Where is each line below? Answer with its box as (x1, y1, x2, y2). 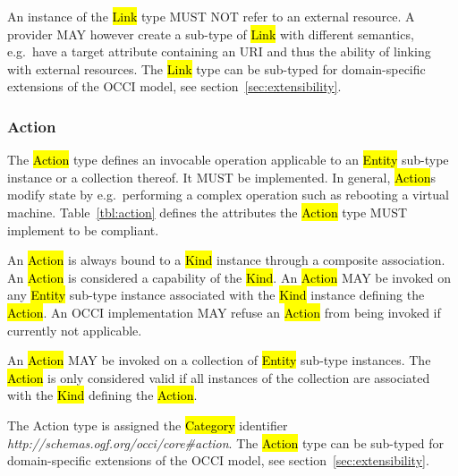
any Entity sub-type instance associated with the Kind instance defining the (7, 285, 425, 304)
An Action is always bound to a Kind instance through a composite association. (7, 251, 445, 269)
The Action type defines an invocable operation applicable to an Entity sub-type (7, 150, 449, 169)
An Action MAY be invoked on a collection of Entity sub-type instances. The (7, 351, 431, 370)
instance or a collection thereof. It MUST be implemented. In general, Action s (7, 167, 436, 186)
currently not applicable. (7, 320, 142, 339)
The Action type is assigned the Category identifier (7, 415, 288, 434)
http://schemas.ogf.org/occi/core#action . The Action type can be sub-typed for (7, 433, 445, 452)
